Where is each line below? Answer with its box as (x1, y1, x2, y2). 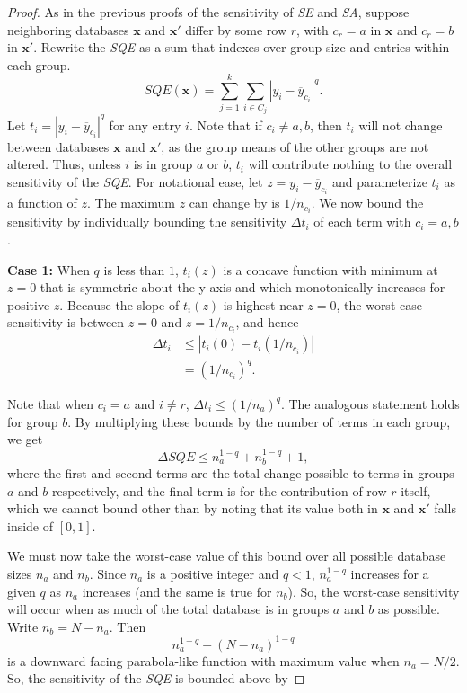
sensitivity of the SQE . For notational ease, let (7, 172, 263, 191)
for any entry (109, 115, 181, 134)
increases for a (350, 564, 429, 582)
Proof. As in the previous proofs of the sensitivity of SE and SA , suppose (7, 3, 410, 21)
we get (7, 430, 43, 449)
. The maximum (86, 193, 175, 212)
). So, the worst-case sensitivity (287, 582, 460, 600)
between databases (7, 137, 110, 155)
